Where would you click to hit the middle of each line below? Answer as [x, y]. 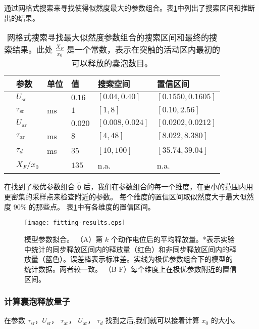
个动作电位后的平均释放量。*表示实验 [173, 239]
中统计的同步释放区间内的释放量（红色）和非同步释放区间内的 [127, 249]
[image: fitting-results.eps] [75, 223]
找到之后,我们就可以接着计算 [152, 320]
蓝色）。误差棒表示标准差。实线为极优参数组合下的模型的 [139, 259]
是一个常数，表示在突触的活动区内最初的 [143, 50]
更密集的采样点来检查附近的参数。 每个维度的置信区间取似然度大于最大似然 [129, 197]
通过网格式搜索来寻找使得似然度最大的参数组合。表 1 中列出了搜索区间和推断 [129, 8]
